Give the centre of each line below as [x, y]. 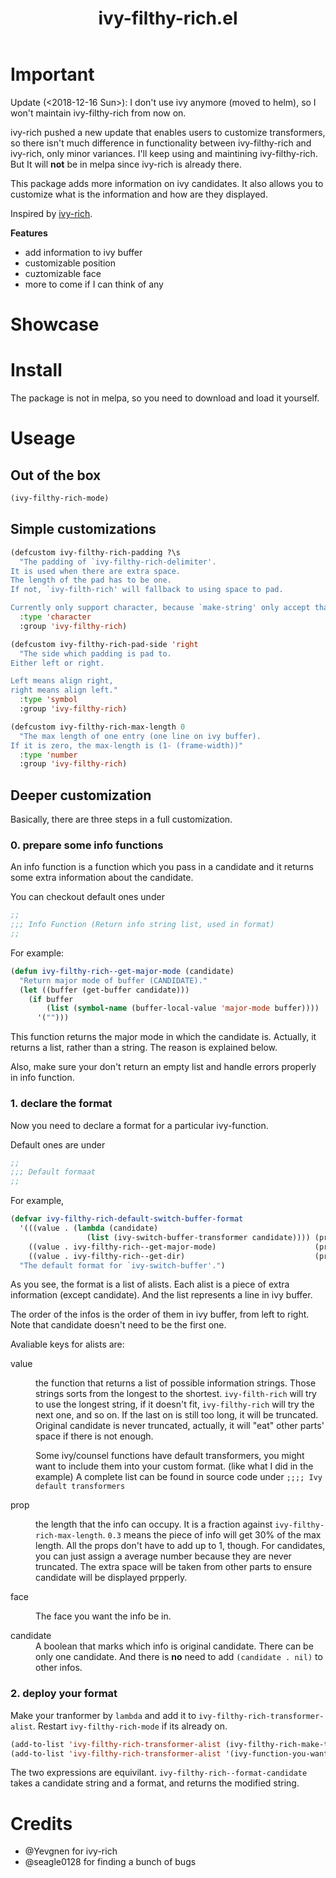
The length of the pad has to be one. [91, 580]
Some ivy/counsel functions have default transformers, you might [170, 1456]
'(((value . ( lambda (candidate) [89, 1228]
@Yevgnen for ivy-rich [71, 1851]
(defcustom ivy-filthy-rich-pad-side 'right [104, 644]
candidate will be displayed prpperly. [111, 1578]
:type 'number [48, 755]
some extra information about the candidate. [102, 878]
